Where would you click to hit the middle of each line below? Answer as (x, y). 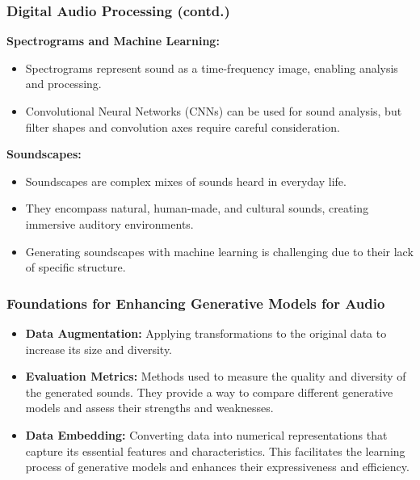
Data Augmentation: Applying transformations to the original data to (206, 333)
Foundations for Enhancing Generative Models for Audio (196, 303)
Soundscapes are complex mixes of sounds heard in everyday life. (186, 181)
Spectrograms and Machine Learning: (113, 41)
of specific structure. (76, 267)
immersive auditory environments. (109, 223)
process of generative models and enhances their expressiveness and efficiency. (217, 467)
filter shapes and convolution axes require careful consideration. (183, 126)
